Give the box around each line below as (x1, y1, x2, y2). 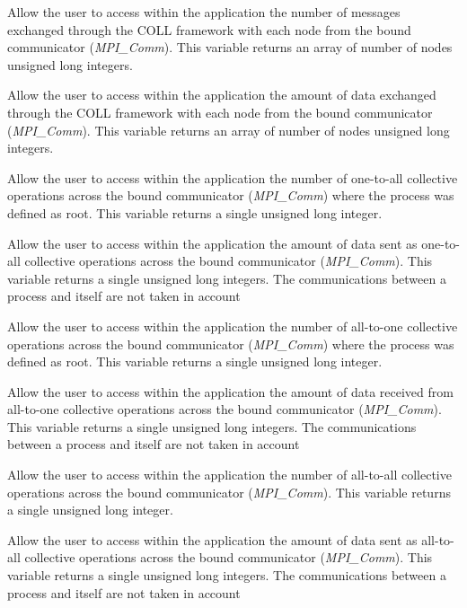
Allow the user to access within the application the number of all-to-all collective (7, 465, 452, 484)
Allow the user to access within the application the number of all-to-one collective (7, 316, 458, 335)
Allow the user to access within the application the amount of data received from (7, 382, 454, 401)
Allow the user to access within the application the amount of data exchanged (7, 85, 436, 104)
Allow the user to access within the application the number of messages (7, 3, 401, 21)
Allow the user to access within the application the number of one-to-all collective (7, 168, 458, 187)
